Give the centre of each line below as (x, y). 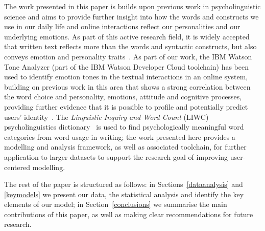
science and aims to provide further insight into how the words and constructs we (131, 16)
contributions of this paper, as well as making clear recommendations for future (129, 214)
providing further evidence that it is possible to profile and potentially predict (126, 106)
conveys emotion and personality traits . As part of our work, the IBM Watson (128, 56)
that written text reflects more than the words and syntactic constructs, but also (130, 46)
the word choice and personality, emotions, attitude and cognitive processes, (123, 97)
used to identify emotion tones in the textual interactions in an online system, (126, 77)
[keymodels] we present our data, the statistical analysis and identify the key (124, 194)
